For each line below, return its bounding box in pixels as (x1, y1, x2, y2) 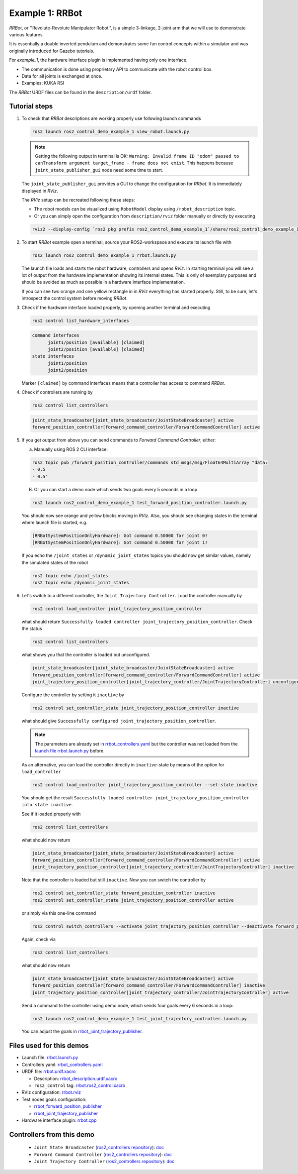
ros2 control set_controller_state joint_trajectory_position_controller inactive (32, 705, 239, 711)
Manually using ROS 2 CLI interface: (34, 446, 108, 452)
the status (21, 626, 42, 632)
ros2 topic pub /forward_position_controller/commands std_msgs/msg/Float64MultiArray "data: (32, 459, 268, 465)
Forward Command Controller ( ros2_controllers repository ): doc (34, 1151, 172, 1157)
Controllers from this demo (9, 1130, 94, 1139)
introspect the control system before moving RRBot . (21, 295, 128, 301)
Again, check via (21, 936, 56, 942)
